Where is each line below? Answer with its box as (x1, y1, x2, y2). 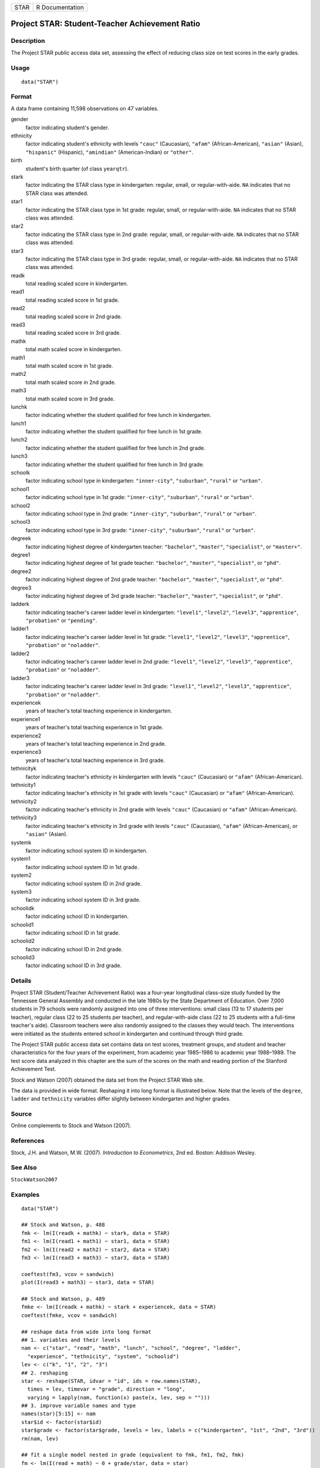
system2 (11, 872, 32, 879)
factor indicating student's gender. (25, 124, 109, 131)
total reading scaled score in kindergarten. (25, 280, 129, 287)
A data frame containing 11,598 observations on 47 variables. (11, 105, 159, 112)
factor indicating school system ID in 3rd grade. (25, 896, 141, 904)
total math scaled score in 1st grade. (25, 362, 113, 369)
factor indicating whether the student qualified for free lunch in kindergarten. (25, 412, 211, 419)
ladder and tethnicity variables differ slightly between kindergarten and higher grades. (11, 1095, 231, 1102)
